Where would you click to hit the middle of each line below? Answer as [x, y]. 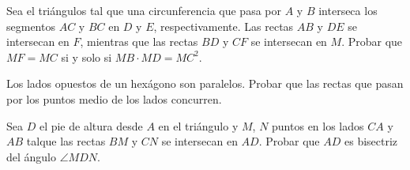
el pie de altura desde [91, 125]
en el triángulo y [198, 125]
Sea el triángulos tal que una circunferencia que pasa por [144, 10]
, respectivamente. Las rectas [224, 26]
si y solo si [87, 57]
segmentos [31, 26]
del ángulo [32, 156]
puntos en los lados [318, 125]
